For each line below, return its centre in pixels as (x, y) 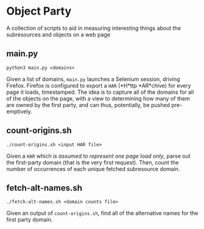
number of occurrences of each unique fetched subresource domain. (93, 169)
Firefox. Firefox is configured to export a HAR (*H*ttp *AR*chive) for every (99, 85)
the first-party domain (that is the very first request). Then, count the (93, 162)
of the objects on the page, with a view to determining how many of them (98, 98)
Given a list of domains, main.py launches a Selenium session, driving (93, 79)
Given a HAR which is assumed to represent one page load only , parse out (98, 156)
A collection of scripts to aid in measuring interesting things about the (94, 28)
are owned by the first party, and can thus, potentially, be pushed (88, 105)
